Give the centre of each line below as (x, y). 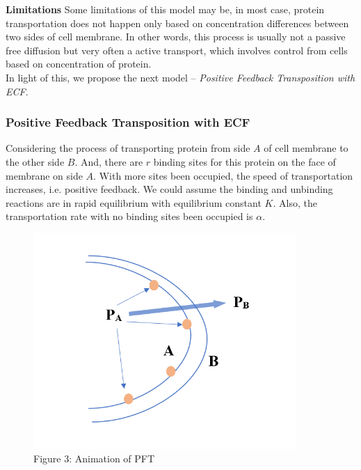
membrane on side (44, 175)
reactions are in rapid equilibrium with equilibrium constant (134, 202)
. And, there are (109, 161)
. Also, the (295, 202)
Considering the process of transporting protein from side (128, 148)
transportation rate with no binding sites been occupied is (129, 216)
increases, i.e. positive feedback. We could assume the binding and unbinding (169, 189)
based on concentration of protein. (79, 64)
